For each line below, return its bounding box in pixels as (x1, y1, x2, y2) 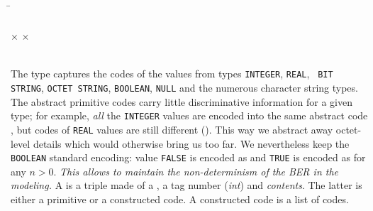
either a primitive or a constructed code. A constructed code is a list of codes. (11, 192, 349, 207)
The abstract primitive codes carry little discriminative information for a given (11, 94, 352, 109)
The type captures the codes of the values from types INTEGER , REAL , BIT (11, 66, 333, 81)
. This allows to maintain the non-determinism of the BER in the (53, 163, 339, 178)
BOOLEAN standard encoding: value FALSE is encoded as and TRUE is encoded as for (11, 150, 366, 165)
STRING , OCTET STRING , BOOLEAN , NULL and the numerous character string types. (11, 80, 358, 95)
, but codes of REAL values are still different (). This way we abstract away (11, 121, 333, 136)
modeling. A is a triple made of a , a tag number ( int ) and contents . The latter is (11, 178, 362, 193)
